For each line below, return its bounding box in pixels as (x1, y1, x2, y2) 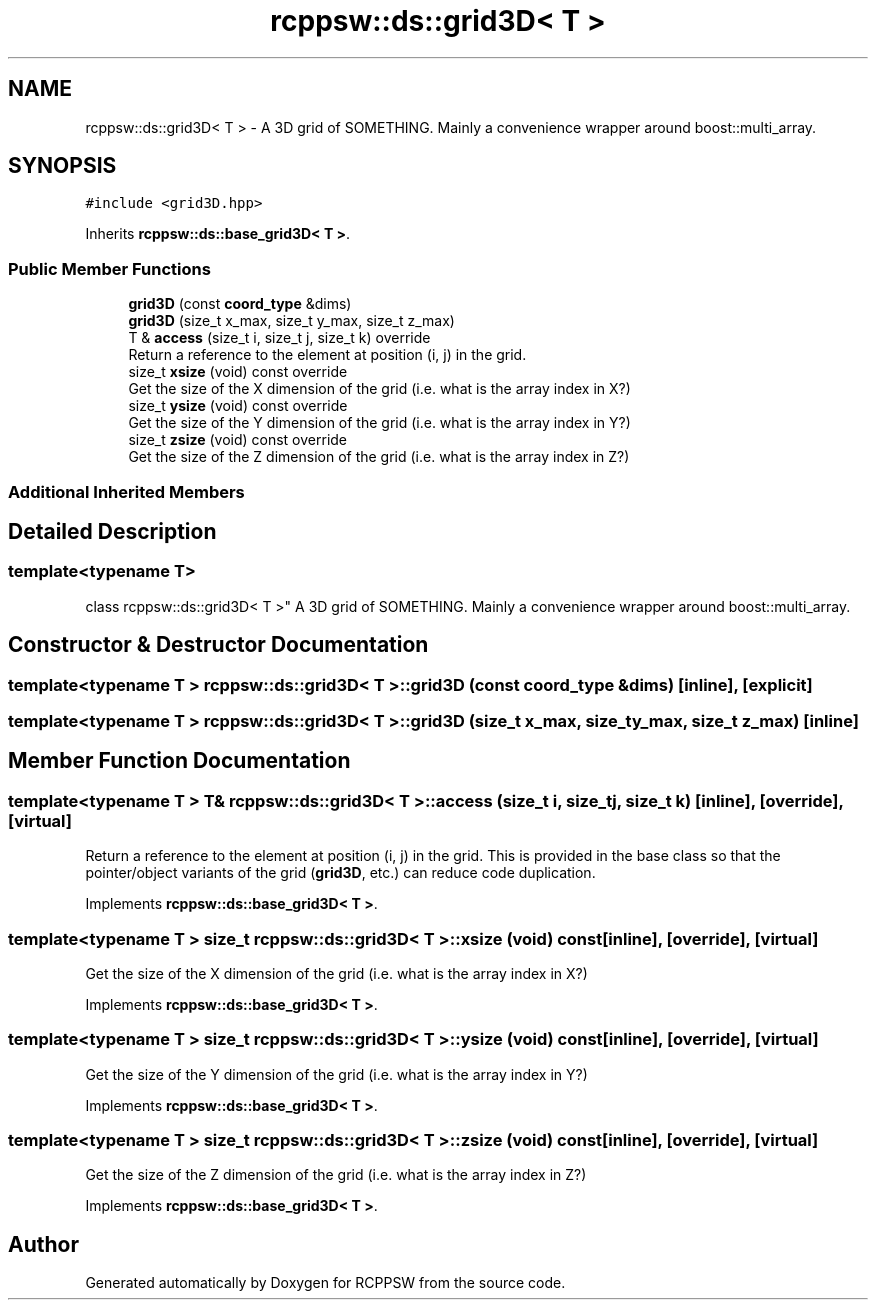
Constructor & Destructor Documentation (8, 632, 429, 658)
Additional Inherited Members (8, 481, 245, 502)
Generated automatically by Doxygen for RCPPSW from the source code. (85, 1274, 566, 1292)
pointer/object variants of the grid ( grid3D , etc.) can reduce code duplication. (85, 864, 596, 882)
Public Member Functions (8, 258, 211, 279)
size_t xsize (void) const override (128, 363, 348, 381)
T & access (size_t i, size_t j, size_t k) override (128, 329, 431, 347)
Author (8, 1231, 79, 1257)
